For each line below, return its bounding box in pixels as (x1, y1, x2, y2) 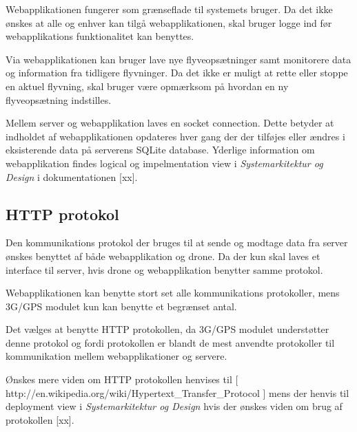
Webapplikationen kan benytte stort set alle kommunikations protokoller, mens (6, 285, 340, 300)
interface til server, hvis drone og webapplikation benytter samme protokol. (6, 262, 323, 277)
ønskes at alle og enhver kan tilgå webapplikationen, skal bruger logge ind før (6, 15, 332, 30)
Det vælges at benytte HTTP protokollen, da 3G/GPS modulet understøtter (6, 322, 329, 336)
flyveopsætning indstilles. (6, 92, 112, 107)
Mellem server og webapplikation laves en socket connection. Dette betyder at (6, 116, 334, 130)
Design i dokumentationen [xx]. (6, 169, 138, 184)
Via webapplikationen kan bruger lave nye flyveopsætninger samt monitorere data (6, 52, 351, 66)
